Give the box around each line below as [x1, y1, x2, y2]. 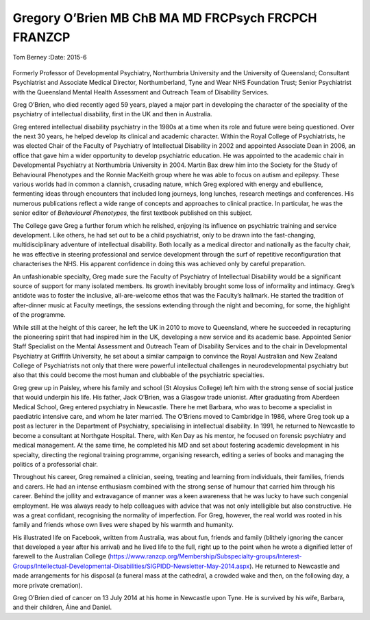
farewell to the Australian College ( [12, 552, 110, 560]
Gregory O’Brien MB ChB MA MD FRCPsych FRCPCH [12, 10, 317, 25]
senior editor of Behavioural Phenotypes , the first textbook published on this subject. [12, 209, 253, 217]
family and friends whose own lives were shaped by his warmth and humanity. [12, 521, 234, 529]
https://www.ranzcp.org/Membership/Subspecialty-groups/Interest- [110, 552, 302, 560]
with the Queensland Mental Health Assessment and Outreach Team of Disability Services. [12, 88, 269, 96]
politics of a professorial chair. [12, 460, 99, 468]
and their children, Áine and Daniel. [12, 603, 112, 612]
